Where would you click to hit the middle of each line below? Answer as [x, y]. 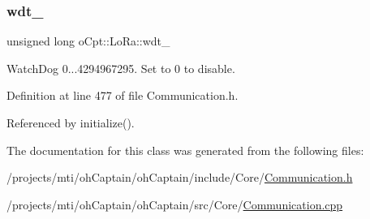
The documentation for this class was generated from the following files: [185, 150]
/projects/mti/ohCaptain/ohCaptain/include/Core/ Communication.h [180, 177]
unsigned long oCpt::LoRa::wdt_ [88, 41]
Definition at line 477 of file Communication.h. [123, 95]
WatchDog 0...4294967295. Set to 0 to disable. [121, 68]
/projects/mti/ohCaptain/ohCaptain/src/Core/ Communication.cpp [175, 204]
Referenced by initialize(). [71, 122]
